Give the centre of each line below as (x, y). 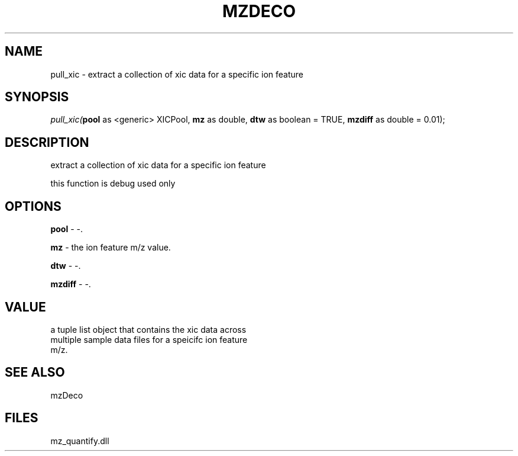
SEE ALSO (35, 372)
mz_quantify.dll (80, 441)
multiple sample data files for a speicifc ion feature (149, 339)
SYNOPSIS (37, 97)
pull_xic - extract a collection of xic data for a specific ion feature (177, 74)
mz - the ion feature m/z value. (111, 248)
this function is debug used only (113, 184)
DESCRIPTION (47, 142)
